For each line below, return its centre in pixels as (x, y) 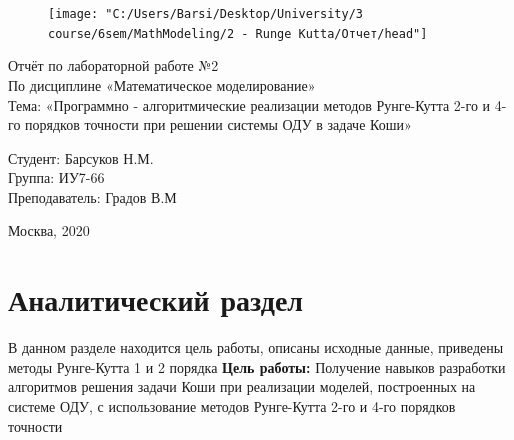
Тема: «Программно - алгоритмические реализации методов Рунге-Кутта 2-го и (249, 104)
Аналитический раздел (156, 299)
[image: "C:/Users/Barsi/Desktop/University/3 (205, 14)
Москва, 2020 (49, 230)
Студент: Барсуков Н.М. (81, 157)
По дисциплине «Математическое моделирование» (162, 84)
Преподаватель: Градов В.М (92, 196)
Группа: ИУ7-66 (56, 177)
